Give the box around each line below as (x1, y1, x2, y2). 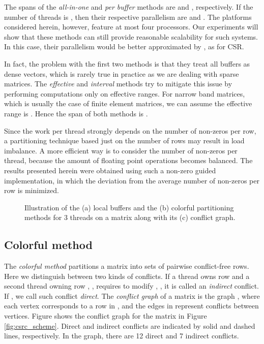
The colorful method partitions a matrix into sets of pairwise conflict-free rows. (4, 261, 249, 271)
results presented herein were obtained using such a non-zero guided (4, 165, 216, 175)
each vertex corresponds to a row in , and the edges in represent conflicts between (4, 300, 259, 311)
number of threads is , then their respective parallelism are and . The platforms (4, 11, 252, 22)
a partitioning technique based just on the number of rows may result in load (4, 135, 245, 146)
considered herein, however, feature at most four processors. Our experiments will (4, 21, 258, 32)
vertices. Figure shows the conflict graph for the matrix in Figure (4, 310, 207, 321)
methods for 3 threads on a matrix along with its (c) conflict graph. (24, 212, 236, 223)
